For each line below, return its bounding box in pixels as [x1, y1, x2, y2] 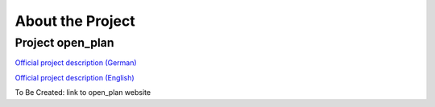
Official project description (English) [14, 72, 135, 82]
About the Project [14, 12, 136, 30]
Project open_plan [14, 35, 114, 50]
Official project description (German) [14, 58, 137, 68]
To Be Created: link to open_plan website [14, 88, 151, 97]
